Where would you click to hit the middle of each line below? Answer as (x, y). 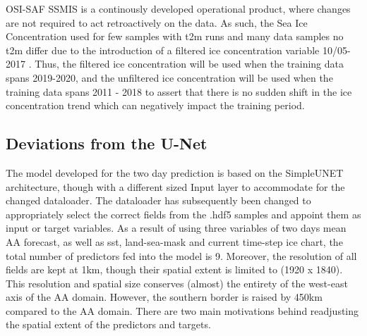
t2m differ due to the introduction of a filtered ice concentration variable (163, 50)
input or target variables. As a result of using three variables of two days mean (176, 228)
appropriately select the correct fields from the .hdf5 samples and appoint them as (183, 214)
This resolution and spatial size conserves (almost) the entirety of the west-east (177, 283)
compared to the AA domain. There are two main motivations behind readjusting (182, 310)
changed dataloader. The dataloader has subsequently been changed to (158, 200)
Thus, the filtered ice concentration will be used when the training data (189, 64)
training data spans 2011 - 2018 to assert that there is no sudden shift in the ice (179, 91)
